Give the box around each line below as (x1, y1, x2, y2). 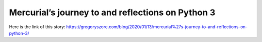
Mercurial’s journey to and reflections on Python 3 (9, 7, 215, 18)
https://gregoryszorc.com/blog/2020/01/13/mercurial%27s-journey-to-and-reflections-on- (66, 24, 247, 30)
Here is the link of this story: (9, 24, 65, 30)
